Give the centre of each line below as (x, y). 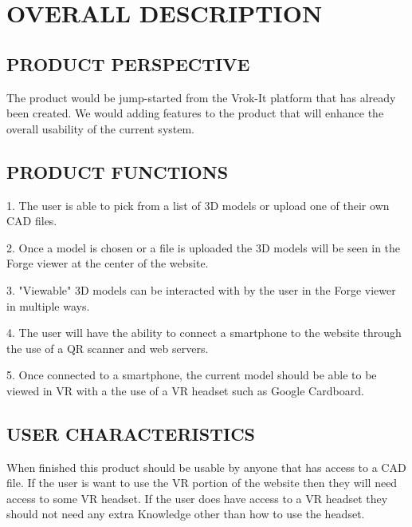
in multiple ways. (48, 305)
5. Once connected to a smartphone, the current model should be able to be (192, 375)
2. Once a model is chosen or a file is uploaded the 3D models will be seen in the (204, 247)
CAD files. (32, 221)
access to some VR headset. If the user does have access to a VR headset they (197, 498)
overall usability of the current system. (101, 128)
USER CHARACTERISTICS (131, 433)
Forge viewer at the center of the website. (108, 263)
